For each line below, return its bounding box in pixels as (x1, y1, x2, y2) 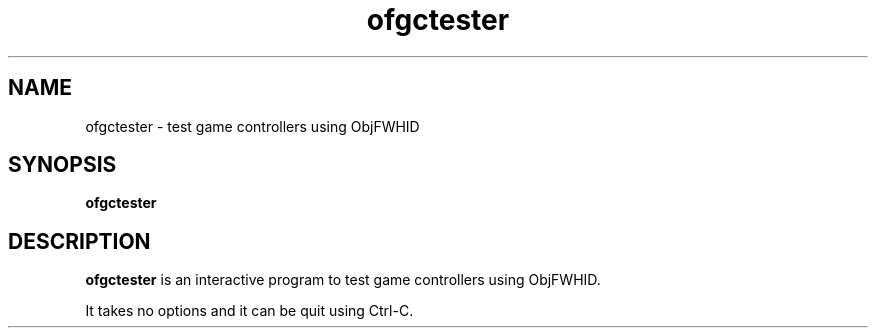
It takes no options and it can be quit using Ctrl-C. (85, 302, 414, 320)
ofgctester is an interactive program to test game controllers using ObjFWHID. (85, 271, 601, 289)
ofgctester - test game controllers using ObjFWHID (85, 117, 420, 135)
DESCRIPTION (8, 228, 151, 254)
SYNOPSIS (8, 152, 117, 178)
